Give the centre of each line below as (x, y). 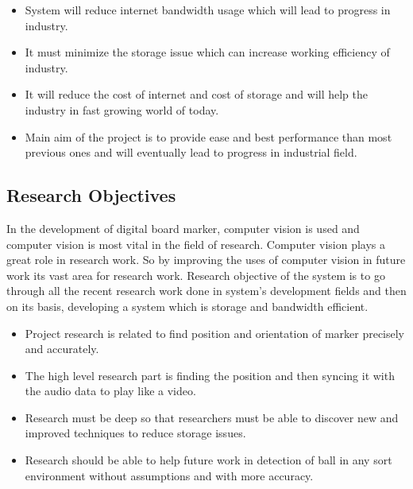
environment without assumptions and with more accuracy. (169, 475)
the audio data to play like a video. (110, 391)
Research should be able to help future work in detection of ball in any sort (208, 460)
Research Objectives (91, 195)
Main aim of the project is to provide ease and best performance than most (208, 136)
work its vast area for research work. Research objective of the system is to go (196, 275)
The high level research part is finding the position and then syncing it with (210, 375)
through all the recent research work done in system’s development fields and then (206, 291)
